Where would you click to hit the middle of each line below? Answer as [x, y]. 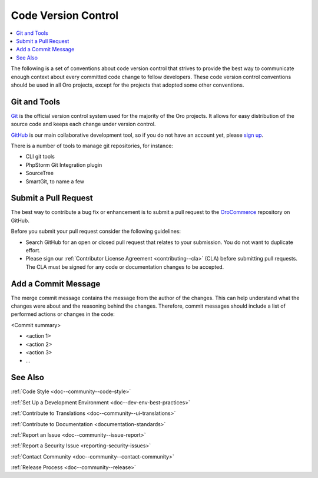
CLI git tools [40, 157]
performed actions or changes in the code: [63, 314]
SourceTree [40, 173]
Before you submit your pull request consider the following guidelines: [96, 231]
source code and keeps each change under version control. [83, 124]
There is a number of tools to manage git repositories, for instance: [92, 146]
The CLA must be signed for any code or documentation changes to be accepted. [125, 267]
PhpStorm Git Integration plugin [64, 164]
